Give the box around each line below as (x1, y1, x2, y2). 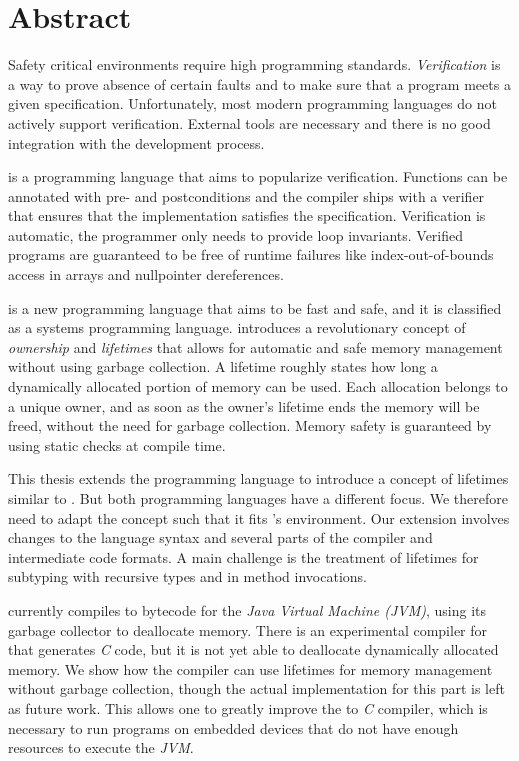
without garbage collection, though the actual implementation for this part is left (8, 678, 505, 699)
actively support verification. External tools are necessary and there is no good (8, 112, 491, 133)
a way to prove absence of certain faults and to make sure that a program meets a (8, 73, 511, 94)
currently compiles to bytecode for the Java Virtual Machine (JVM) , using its (8, 599, 487, 620)
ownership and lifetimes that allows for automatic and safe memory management (8, 336, 503, 357)
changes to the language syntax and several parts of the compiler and (8, 527, 433, 548)
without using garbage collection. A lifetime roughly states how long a (8, 356, 438, 377)
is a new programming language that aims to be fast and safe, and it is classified (8, 297, 502, 318)
